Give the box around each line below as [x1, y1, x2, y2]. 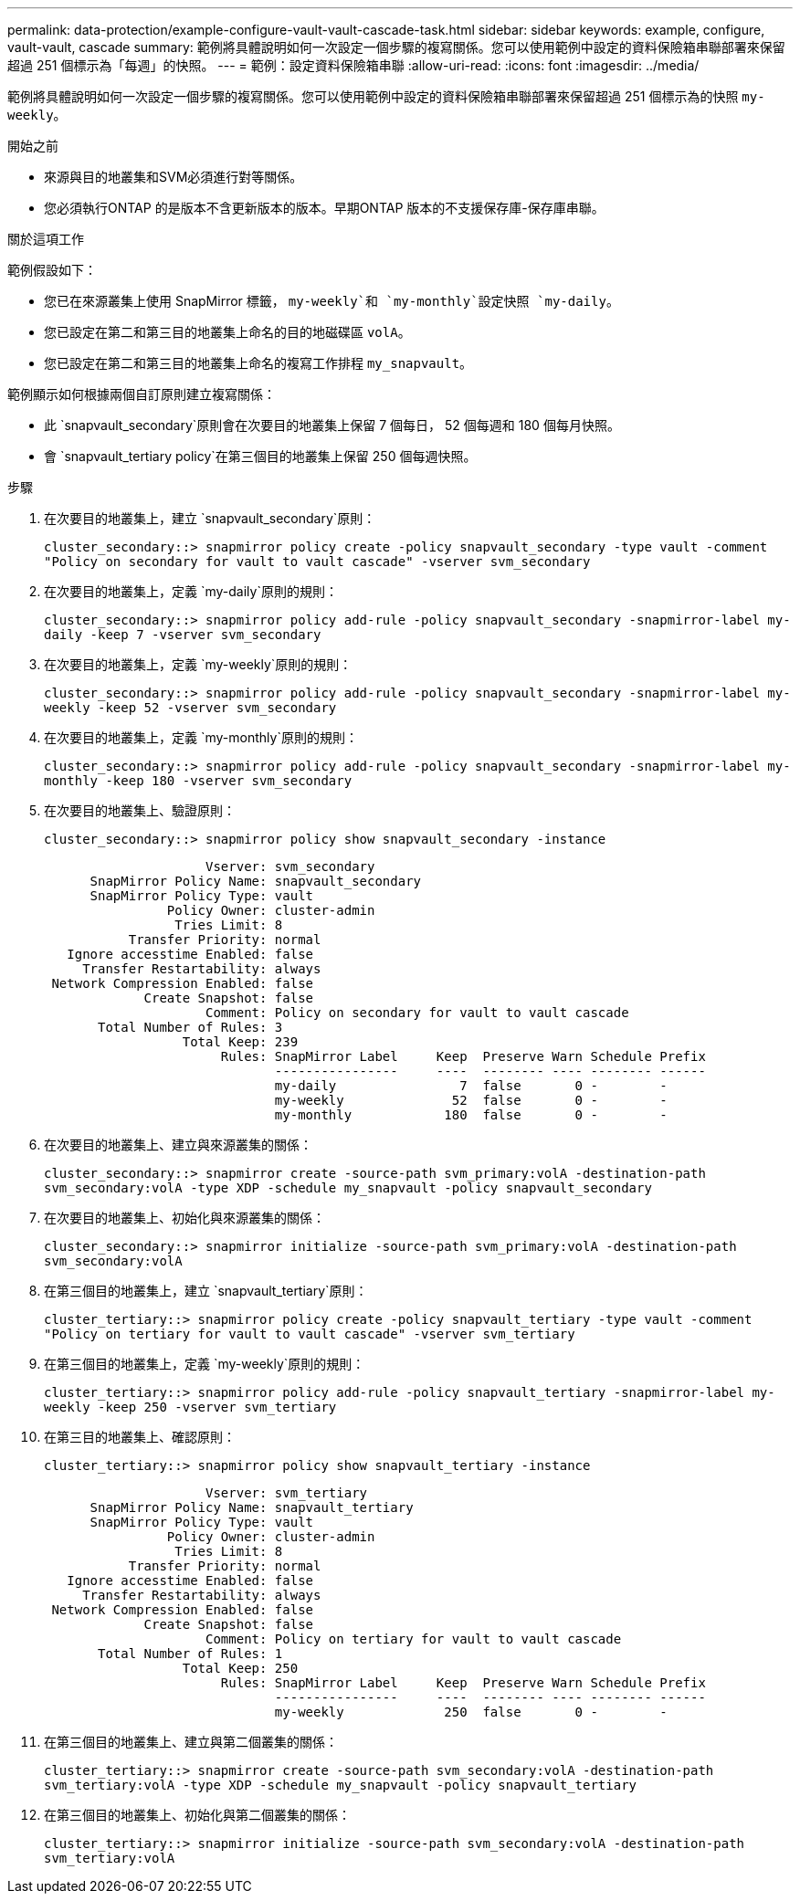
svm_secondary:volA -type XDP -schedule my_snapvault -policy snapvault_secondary [44, 1181, 652, 1195]
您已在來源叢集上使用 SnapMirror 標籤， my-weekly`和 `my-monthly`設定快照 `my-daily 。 [44, 293, 619, 309]
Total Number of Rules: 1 [98, 1646, 283, 1661]
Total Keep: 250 [182, 1661, 299, 1675]
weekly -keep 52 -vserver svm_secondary [44, 700, 337, 715]
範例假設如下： [7, 262, 97, 278]
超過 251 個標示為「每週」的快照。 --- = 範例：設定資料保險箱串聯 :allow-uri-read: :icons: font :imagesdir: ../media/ [7, 58, 700, 73]
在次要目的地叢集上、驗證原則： [44, 803, 236, 818]
